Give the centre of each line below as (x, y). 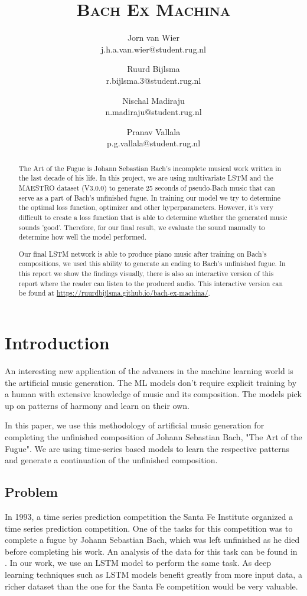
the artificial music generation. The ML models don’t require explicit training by (151, 382)
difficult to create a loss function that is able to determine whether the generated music (153, 217)
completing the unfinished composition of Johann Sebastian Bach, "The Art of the (153, 437)
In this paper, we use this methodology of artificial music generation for (135, 425)
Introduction (57, 343)
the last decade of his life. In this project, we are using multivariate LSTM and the (146, 178)
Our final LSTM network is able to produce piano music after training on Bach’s (143, 253)
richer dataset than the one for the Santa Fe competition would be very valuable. (151, 586)
